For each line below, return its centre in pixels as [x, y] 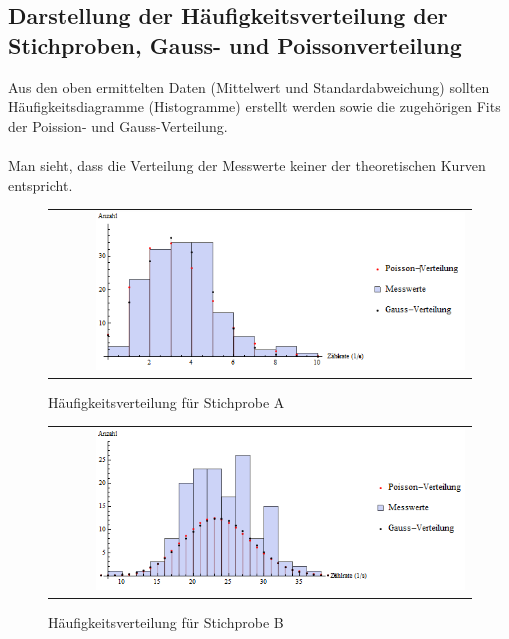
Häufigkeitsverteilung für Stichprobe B [166, 622]
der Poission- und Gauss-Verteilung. [118, 125]
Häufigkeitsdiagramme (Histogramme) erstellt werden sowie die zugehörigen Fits [254, 106]
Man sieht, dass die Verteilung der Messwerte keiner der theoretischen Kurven [247, 164]
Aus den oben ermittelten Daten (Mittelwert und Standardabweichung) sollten [249, 86]
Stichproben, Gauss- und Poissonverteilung [235, 44]
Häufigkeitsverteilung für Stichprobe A [166, 401]
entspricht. [40, 184]
